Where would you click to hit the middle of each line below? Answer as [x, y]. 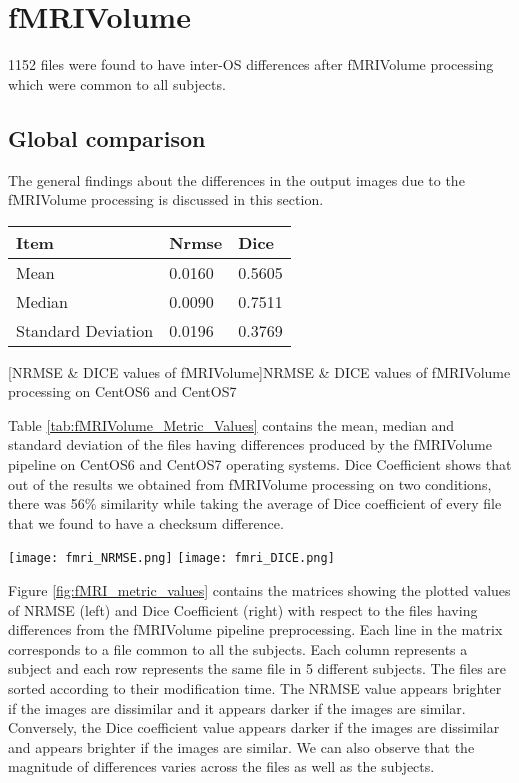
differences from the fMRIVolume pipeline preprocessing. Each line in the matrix [255, 629]
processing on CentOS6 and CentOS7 [122, 391]
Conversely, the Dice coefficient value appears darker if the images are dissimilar [254, 727]
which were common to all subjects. [117, 83]
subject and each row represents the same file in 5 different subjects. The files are [257, 668]
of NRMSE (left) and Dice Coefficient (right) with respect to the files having [243, 609]
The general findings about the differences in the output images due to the [236, 179]
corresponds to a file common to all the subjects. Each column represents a [238, 648]
